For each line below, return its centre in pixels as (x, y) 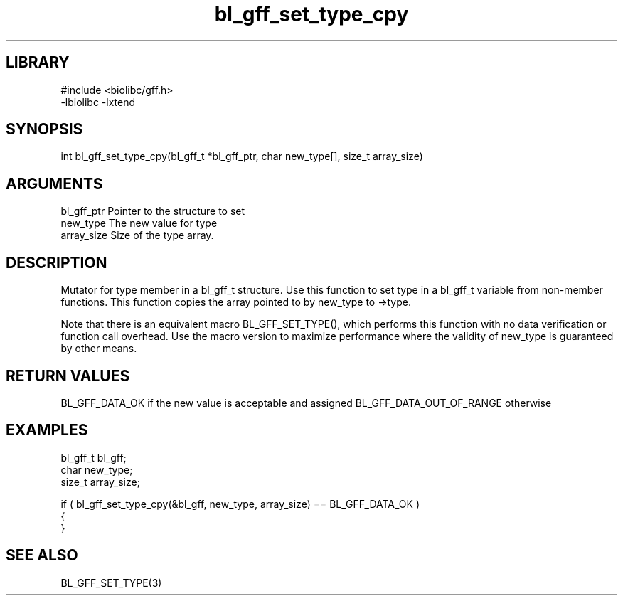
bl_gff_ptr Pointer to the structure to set (153, 211)
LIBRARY (38, 63)
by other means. (99, 349)
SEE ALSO (42, 555)
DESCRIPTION (57, 262)
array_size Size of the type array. (137, 235)
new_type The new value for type (139, 223)
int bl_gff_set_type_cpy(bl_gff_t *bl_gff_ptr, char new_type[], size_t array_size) (242, 156)
